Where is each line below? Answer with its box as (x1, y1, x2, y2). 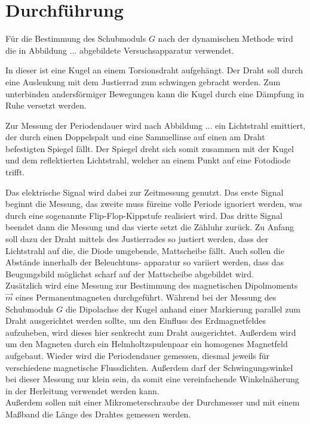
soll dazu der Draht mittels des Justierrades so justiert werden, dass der (5, 233, 268, 245)
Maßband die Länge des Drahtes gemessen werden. (5, 407, 191, 420)
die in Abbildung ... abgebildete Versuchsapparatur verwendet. (5, 44, 234, 56)
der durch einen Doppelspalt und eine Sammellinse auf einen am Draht (5, 131, 265, 143)
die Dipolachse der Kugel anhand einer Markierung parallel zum (65, 302, 300, 315)
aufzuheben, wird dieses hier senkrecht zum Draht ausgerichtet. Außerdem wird (5, 326, 296, 338)
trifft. (5, 166, 25, 178)
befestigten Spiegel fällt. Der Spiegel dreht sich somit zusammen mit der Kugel (5, 142, 294, 154)
